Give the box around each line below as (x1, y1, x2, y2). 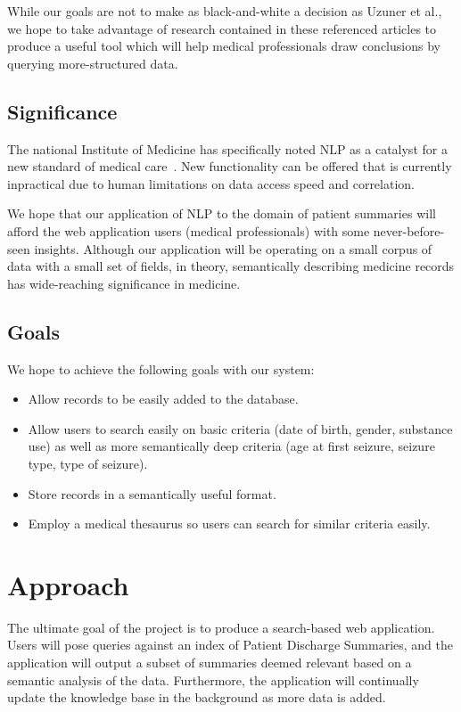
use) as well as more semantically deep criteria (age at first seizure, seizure (28, 437, 435, 455)
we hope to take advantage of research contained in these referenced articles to (7, 19, 437, 37)
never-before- (373, 221, 445, 240)
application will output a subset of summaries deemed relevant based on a (7, 653, 412, 671)
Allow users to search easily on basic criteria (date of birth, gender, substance (28, 419, 453, 438)
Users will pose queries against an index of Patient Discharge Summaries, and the (7, 635, 454, 654)
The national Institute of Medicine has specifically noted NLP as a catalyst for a (7, 139, 448, 158)
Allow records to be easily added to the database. (28, 389, 299, 408)
